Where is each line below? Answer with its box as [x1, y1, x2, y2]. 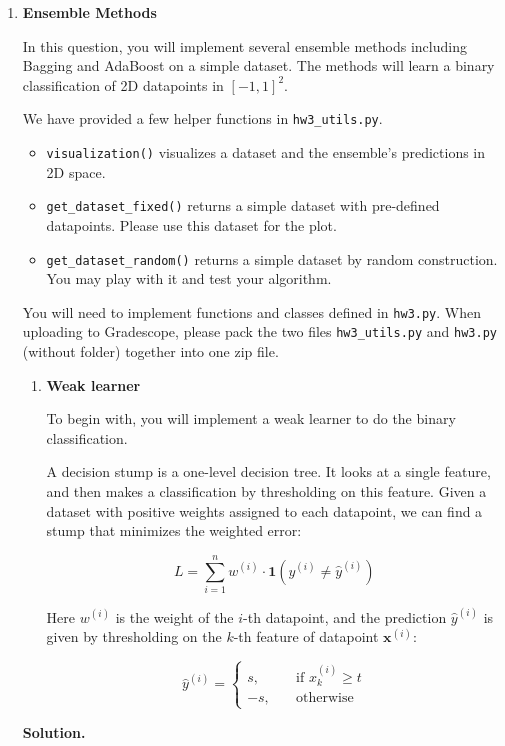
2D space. [46, 161, 106, 182]
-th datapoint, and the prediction [243, 606, 447, 627]
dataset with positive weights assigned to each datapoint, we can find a [46, 500, 483, 521]
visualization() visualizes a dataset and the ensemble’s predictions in [46, 142, 486, 163]
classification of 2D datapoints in [22, 74, 224, 95]
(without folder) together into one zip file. [22, 341, 279, 362]
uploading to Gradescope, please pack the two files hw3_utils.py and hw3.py [22, 321, 497, 342]
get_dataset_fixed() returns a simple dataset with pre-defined [46, 195, 440, 216]
